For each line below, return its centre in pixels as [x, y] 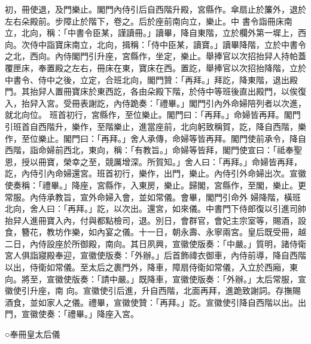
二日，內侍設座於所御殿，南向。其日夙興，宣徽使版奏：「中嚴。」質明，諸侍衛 [155, 243]
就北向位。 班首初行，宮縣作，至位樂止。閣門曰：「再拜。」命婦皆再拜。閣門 [153, 115]
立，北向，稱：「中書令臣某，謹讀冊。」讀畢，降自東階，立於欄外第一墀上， [151, 33]
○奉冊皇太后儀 [33, 334]
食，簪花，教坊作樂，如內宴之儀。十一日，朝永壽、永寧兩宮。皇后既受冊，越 [155, 232]
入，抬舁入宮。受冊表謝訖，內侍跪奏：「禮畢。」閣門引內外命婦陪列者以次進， [155, 103]
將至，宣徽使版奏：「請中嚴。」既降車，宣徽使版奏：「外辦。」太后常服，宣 [164, 278]
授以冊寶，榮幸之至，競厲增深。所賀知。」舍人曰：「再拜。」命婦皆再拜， [161, 161]
